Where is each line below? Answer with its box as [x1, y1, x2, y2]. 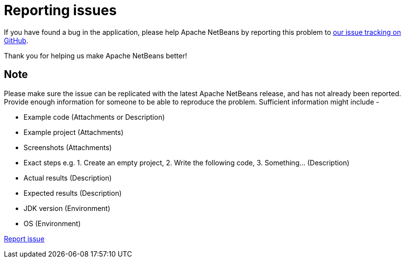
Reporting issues [4, 2, 117, 19]
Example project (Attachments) [24, 128, 124, 136]
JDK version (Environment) [24, 204, 110, 212]
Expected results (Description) [24, 188, 122, 197]
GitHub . [4, 36, 28, 45]
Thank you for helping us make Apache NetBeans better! [4, 51, 187, 60]
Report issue [4, 234, 45, 243]
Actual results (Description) [24, 173, 112, 182]
